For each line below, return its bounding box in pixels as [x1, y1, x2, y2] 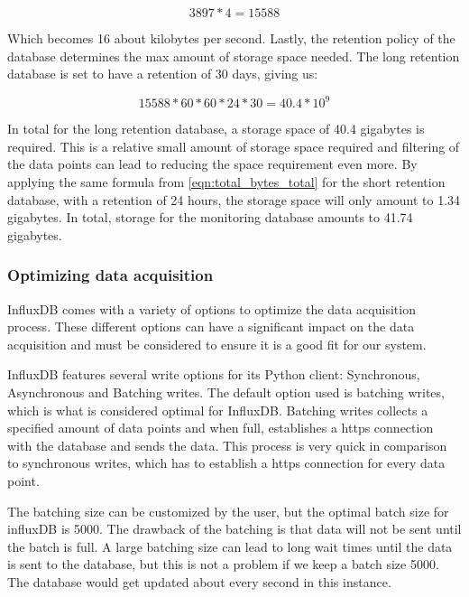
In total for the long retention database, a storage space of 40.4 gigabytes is [7, 119, 425, 138]
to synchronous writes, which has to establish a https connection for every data [7, 453, 446, 472]
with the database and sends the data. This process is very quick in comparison [7, 435, 447, 454]
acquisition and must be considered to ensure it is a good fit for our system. [7, 334, 427, 353]
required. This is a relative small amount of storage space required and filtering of [7, 136, 460, 155]
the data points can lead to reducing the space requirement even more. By [7, 154, 418, 173]
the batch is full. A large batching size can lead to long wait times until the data [7, 536, 453, 555]
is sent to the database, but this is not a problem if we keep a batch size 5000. [7, 555, 439, 574]
